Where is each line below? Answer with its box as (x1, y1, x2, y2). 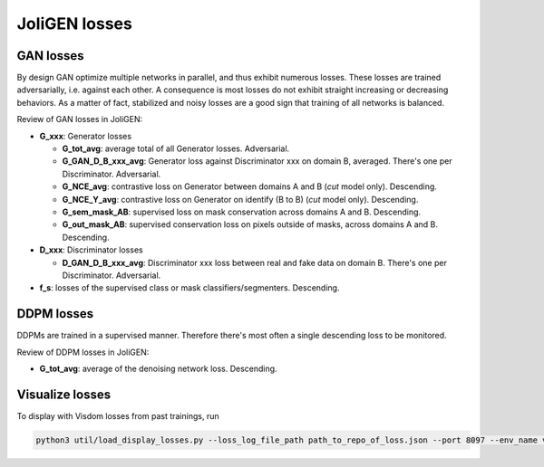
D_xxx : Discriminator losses (39, 244, 144, 255)
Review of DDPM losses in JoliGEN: (16, 347, 150, 357)
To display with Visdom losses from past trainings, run (16, 410, 219, 421)
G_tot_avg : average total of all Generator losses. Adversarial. (62, 143, 290, 154)
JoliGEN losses (16, 14, 133, 33)
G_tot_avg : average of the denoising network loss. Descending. (39, 363, 277, 374)
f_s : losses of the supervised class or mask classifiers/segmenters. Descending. (39, 282, 340, 293)
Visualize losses (16, 386, 112, 402)
